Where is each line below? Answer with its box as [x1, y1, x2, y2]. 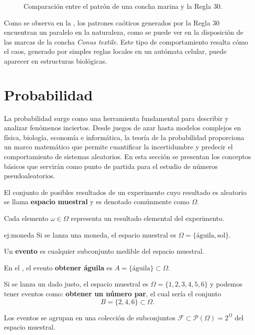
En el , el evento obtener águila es [4, 262, 112, 272]
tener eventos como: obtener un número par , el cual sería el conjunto [4, 288, 221, 298]
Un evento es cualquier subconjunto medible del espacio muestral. [4, 246, 204, 256]
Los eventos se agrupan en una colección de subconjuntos [4, 312, 176, 322]
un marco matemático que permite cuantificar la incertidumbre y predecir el [4, 142, 233, 152]
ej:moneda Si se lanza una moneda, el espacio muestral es [4, 229, 177, 239]
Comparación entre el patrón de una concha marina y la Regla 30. [24, 1, 223, 11]
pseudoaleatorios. [4, 170, 55, 181]
